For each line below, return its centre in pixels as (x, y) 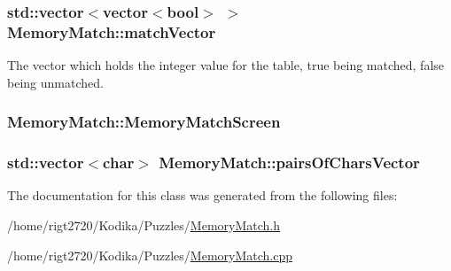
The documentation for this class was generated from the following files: (202, 195)
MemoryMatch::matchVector (112, 31)
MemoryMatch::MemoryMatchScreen (144, 122)
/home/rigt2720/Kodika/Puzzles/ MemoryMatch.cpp (150, 255)
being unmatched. (55, 82)
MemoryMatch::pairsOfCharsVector (289, 163)
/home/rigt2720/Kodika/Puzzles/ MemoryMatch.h (144, 225)
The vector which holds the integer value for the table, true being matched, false (226, 65)
